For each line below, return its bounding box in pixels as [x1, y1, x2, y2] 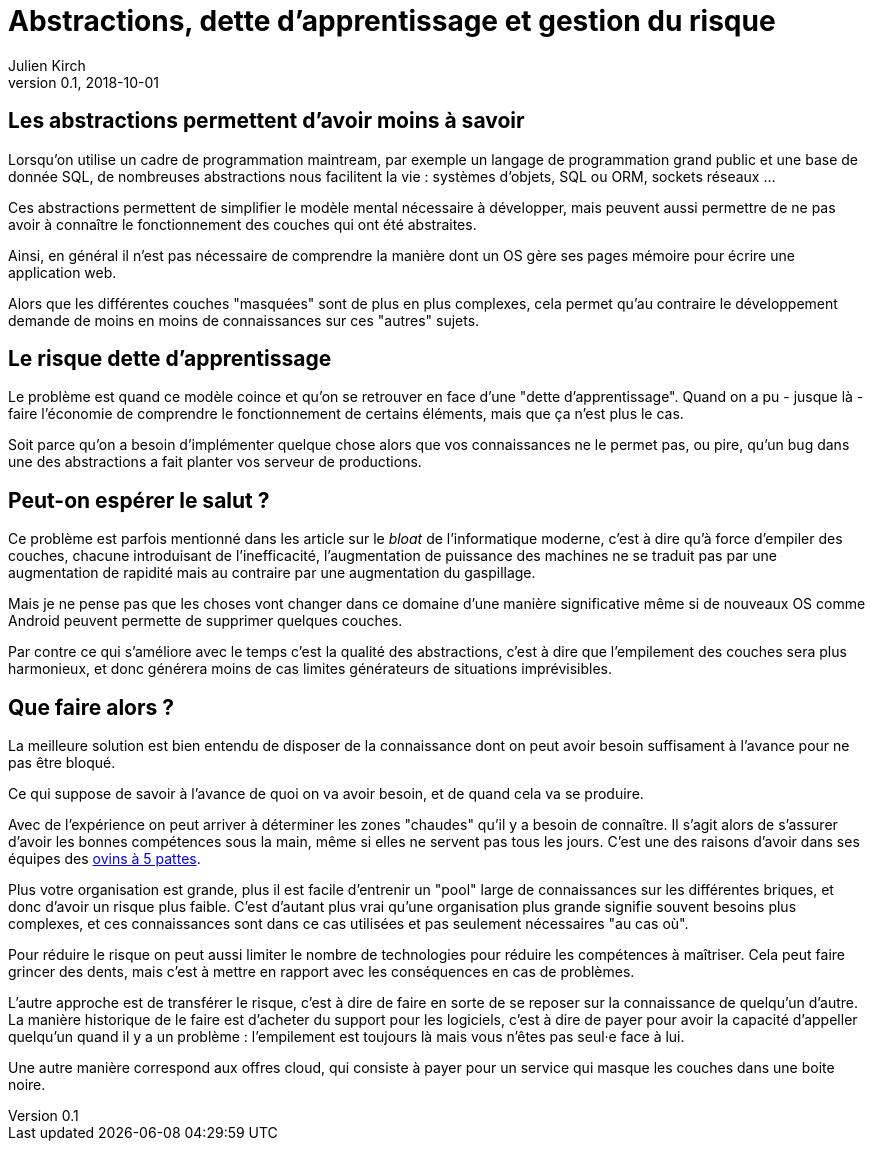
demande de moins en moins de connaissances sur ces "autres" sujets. [8, 311, 480, 329]
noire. [8, 1076, 46, 1094]
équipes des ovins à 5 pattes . [8, 850, 201, 868]
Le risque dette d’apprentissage [8, 346, 332, 372]
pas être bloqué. [8, 754, 116, 772]
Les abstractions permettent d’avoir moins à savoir [8, 108, 525, 134]
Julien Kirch [8, 56, 86, 74]
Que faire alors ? [8, 694, 175, 720]
